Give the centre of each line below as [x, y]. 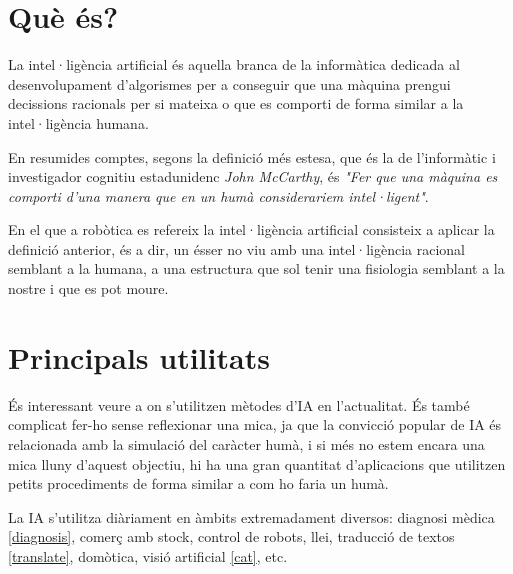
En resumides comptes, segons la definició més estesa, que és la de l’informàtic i [252, 156]
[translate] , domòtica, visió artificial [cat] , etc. [148, 555]
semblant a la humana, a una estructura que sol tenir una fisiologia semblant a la [256, 268]
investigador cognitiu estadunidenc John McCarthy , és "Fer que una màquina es [253, 176]
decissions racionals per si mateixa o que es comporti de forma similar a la [236, 103]
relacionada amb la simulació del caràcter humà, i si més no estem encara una [246, 443]
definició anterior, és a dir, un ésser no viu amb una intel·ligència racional [237, 248]
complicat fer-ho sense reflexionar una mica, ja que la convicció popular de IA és [255, 424]
